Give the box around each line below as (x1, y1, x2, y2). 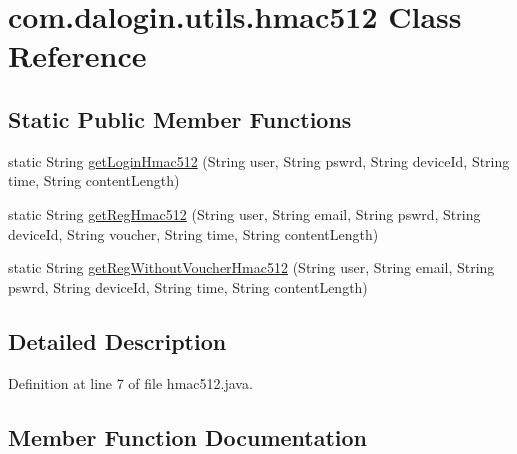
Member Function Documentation (8, 421, 368, 452)
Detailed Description (8, 325, 227, 356)
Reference (8, 35, 147, 76)
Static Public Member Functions (8, 103, 352, 134)
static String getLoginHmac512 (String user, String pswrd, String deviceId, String (8, 150, 510, 171)
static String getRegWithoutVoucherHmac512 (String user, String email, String (8, 257, 495, 278)
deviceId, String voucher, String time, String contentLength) (8, 223, 379, 244)
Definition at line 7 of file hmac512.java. (8, 372, 253, 393)
